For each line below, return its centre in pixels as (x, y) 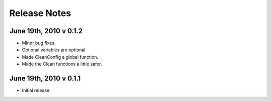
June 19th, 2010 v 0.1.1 (45, 79)
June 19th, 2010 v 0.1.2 (46, 31)
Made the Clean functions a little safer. (62, 64)
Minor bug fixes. (39, 43)
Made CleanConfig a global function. (60, 57)
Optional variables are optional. (54, 50)
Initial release (36, 90)
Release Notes (40, 13)
